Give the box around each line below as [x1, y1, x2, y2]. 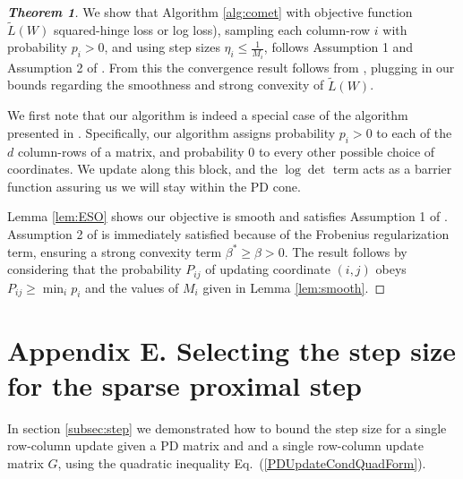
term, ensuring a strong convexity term [7, 242, 222, 261]
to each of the [376, 123, 452, 141]
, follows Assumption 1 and [263, 38, 414, 56]
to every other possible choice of [258, 141, 435, 160]
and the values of [85, 278, 179, 296]
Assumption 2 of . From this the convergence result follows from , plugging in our [7, 57, 455, 76]
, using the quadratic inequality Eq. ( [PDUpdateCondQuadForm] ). [57, 453, 426, 472]
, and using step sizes [104, 38, 220, 56]
